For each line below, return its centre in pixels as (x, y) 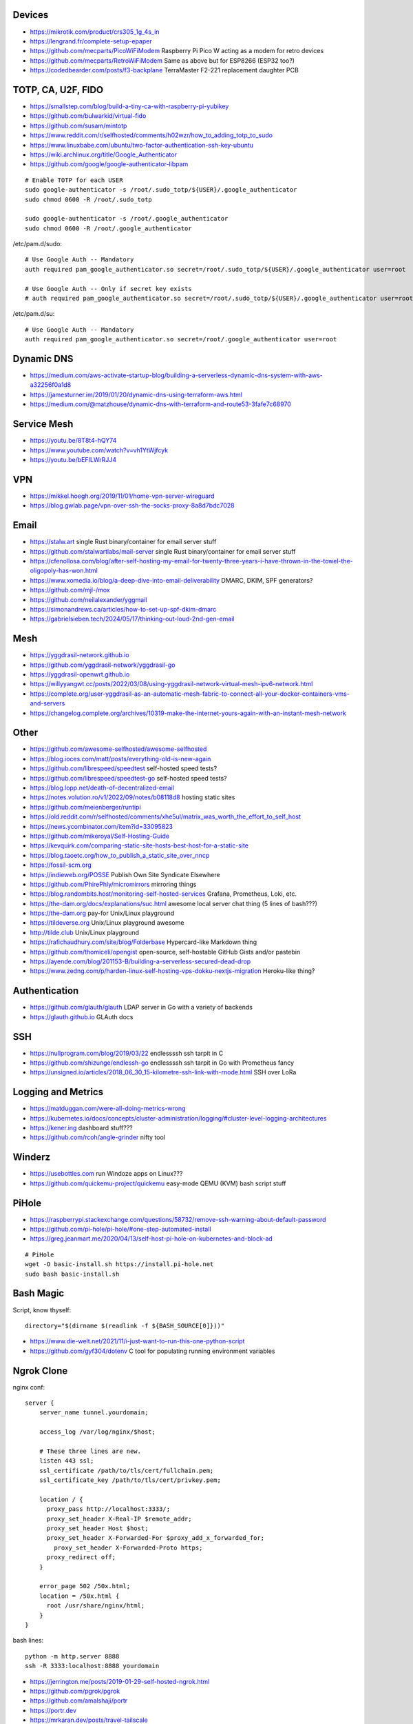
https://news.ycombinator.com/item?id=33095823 (102, 826)
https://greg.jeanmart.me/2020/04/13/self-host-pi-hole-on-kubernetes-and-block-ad (151, 1239)
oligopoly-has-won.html (64, 571)
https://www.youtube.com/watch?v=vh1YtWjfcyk (99, 450)
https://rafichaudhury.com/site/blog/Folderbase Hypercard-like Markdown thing (144, 942)
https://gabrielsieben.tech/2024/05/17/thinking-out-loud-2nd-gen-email (132, 619)
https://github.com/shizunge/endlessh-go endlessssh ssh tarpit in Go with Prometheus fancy (162, 1063)
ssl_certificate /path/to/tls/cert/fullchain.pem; (126, 1470)
